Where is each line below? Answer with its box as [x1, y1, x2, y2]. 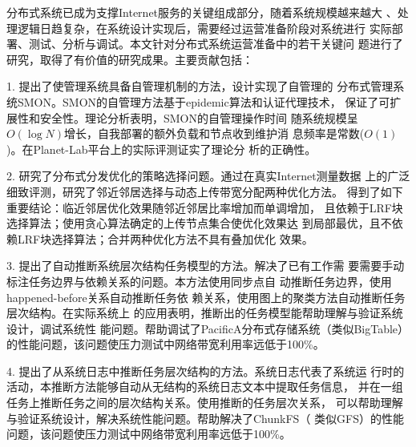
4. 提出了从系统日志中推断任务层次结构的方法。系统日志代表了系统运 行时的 [6, 362, 405, 379]
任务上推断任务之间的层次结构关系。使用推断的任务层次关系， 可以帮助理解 [6, 394, 403, 411]
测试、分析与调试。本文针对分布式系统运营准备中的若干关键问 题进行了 [28, 35, 403, 52]
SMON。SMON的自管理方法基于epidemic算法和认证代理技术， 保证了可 [17, 93, 390, 110]
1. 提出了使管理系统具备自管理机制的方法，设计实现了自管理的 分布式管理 [6, 78, 394, 95]
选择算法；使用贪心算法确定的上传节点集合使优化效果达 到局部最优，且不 [6, 215, 392, 232]
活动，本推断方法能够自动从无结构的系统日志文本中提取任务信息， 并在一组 [6, 378, 403, 395]
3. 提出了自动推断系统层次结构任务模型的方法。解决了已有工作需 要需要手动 [6, 257, 405, 274]
